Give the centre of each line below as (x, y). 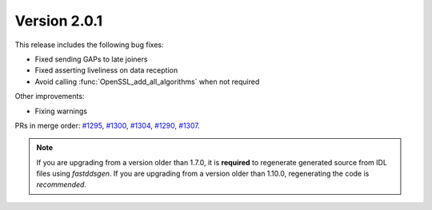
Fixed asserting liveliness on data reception (106, 70)
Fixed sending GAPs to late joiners (91, 59)
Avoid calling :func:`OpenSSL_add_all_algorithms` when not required (147, 81)
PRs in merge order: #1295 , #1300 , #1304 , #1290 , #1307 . (107, 125)
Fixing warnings (61, 111)
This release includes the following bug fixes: (89, 45)
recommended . (62, 184)
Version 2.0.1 (59, 21)
